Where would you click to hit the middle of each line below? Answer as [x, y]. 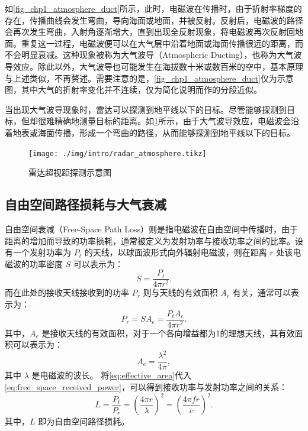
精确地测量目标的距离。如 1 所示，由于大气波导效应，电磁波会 [172, 121]
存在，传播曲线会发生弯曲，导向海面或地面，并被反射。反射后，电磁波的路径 [154, 20]
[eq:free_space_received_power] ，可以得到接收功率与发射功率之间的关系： [146, 387]
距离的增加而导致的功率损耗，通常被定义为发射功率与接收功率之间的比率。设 [154, 240]
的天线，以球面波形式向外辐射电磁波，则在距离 [176, 252]
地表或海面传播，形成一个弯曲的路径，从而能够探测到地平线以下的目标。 [154, 132]
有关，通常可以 [262, 292]
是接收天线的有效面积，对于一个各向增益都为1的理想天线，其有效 [168, 333]
